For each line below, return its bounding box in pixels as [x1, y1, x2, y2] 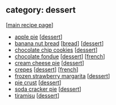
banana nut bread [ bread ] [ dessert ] [14, 39, 104, 47]
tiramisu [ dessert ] [14, 91, 59, 99]
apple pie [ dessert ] [14, 33, 63, 41]
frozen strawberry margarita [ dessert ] [14, 72, 111, 79]
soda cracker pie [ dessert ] [14, 85, 82, 93]
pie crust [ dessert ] [14, 79, 62, 86]
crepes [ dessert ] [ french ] [14, 66, 79, 73]
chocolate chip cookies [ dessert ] [14, 46, 98, 53]
